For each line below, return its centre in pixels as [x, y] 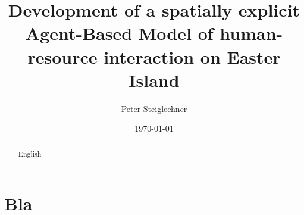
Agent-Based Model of [119, 33]
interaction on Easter [192, 56]
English [30, 153]
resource [62, 56]
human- [251, 33]
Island [154, 80]
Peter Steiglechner [154, 108]
